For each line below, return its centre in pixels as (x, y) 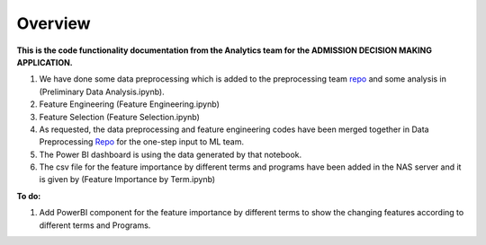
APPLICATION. (45, 62)
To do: (29, 196)
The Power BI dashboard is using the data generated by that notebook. (170, 154)
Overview (54, 23)
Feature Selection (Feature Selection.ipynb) (119, 117)
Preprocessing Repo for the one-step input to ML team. (142, 142)
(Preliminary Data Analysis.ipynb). (102, 92)
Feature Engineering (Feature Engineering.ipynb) (129, 104)
